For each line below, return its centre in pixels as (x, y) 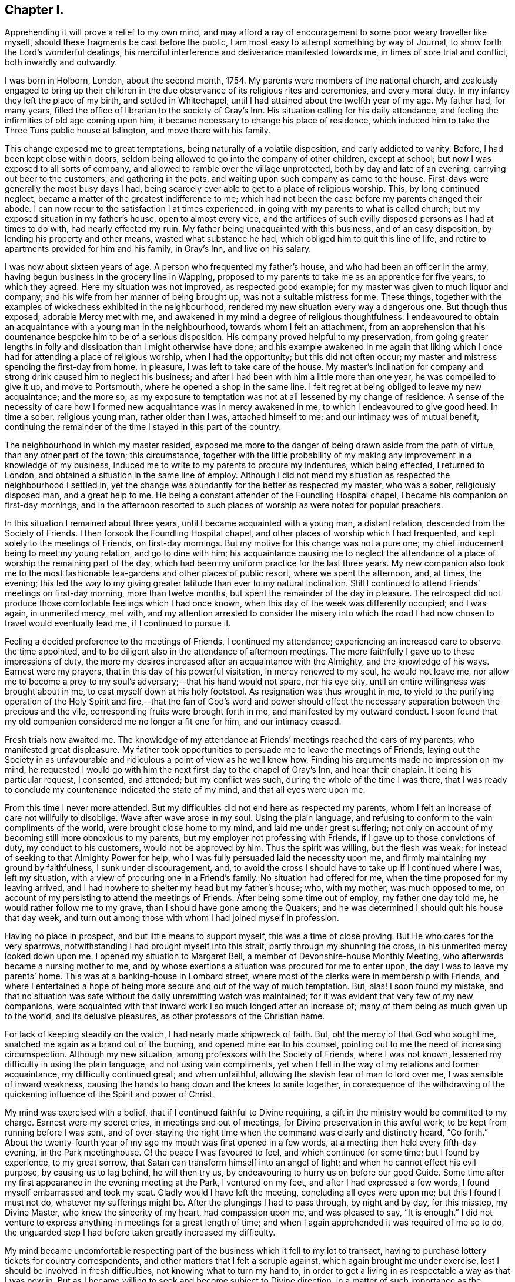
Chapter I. (34, 10)
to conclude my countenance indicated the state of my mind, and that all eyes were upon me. (185, 790)
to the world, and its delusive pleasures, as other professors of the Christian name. (165, 1016)
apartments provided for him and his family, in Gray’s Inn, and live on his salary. (158, 249)
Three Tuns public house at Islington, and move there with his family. (138, 131)
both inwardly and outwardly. (61, 62)
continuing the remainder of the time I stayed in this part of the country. (143, 427)
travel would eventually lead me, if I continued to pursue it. (118, 623)
